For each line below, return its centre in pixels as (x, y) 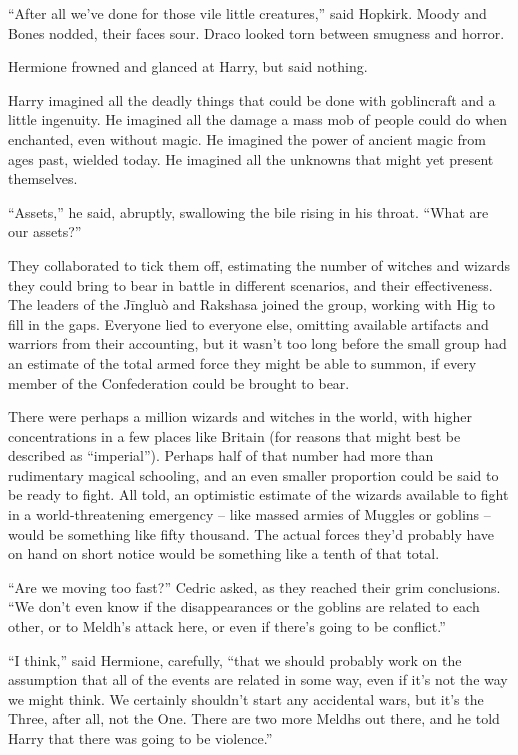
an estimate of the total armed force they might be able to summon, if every (242, 362)
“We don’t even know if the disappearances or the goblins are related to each (244, 606)
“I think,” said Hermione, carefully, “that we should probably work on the (235, 659)
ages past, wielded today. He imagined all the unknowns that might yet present (251, 158)
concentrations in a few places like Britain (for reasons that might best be (234, 435)
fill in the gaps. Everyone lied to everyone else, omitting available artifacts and (248, 323)
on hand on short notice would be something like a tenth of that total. (224, 553)
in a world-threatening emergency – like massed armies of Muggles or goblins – (249, 514)
